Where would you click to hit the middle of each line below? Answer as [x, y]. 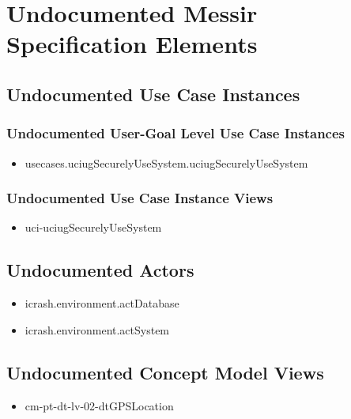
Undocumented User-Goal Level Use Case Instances [176, 133]
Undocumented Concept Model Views [165, 372]
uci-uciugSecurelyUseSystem [93, 227]
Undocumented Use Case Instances [153, 94]
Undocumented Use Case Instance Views [140, 198]
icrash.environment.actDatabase [102, 303]
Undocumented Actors [100, 270]
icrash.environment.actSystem [97, 329]
